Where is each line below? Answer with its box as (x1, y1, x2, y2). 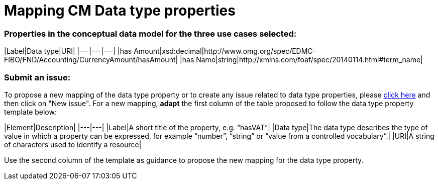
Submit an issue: (4, 72, 71, 82)
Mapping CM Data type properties (4, 2, 236, 19)
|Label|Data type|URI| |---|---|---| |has (4, 47, 132, 56)
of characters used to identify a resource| (4, 140, 142, 149)
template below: (4, 107, 57, 116)
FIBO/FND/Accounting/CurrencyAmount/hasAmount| (4, 55, 178, 64)
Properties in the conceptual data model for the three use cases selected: (4, 28, 297, 39)
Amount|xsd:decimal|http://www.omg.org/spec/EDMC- (134, 47, 316, 56)
